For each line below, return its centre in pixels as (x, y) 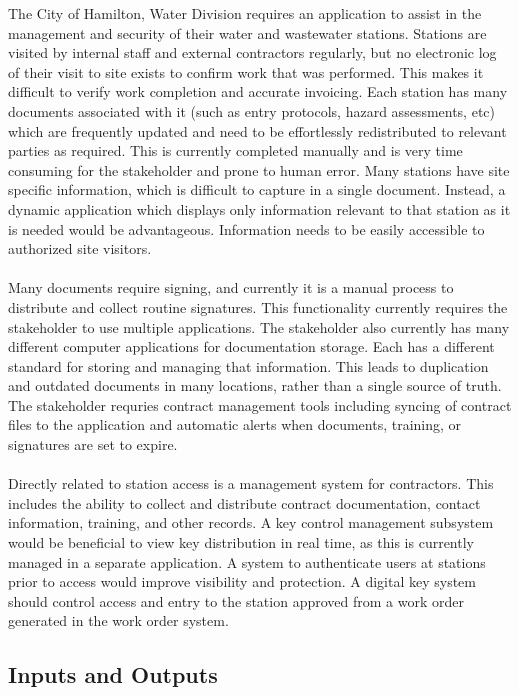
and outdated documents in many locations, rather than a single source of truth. (255, 385)
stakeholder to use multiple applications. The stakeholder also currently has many (259, 326)
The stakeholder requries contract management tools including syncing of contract (260, 404)
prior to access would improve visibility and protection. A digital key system (242, 581)
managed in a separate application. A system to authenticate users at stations (247, 561)
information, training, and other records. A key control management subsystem (251, 522)
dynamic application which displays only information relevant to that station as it (259, 208)
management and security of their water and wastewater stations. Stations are (247, 32)
